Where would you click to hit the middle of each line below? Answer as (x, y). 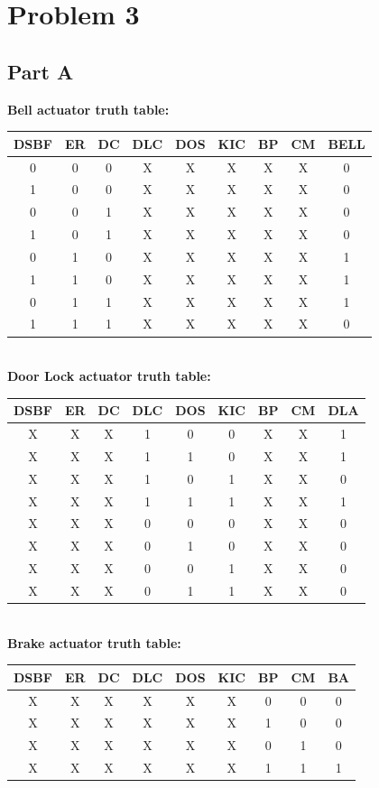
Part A (41, 71)
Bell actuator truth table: (88, 109)
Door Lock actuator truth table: (109, 376)
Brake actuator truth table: (94, 642)
